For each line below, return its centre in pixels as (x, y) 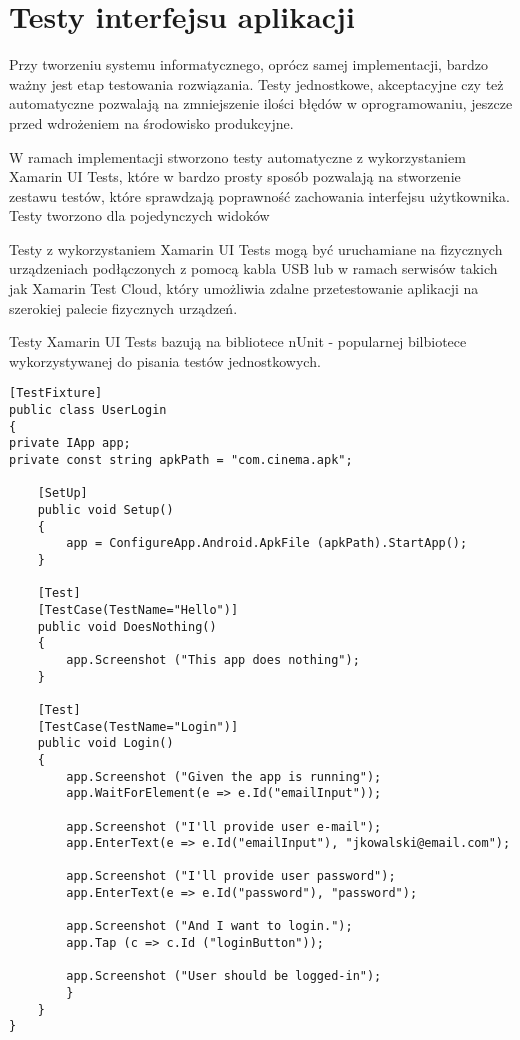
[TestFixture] (56, 393)
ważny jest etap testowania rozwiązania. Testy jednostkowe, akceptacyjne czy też (256, 83)
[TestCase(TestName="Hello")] (138, 609)
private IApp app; (70, 443)
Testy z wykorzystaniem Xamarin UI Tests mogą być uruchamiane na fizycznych (256, 248)
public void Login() (105, 743)
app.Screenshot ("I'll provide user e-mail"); (224, 826)
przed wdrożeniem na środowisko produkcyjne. (151, 122)
